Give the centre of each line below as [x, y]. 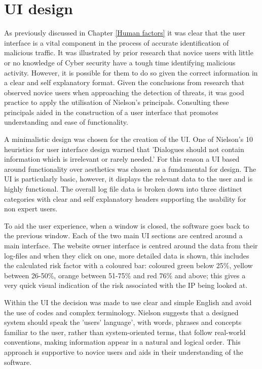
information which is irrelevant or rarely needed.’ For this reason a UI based [122, 159]
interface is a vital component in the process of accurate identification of [117, 42]
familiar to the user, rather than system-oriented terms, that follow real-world [125, 332]
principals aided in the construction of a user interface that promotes [111, 112]
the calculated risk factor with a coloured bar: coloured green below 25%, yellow [128, 265]
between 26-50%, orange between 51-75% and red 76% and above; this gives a [125, 275]
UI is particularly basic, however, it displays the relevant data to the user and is [128, 179]
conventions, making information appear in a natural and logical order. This [122, 342]
